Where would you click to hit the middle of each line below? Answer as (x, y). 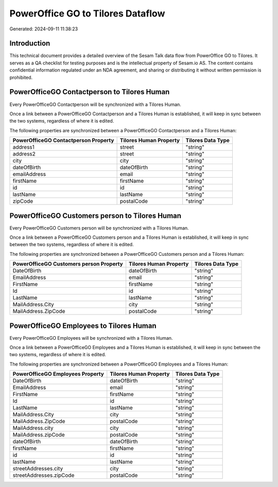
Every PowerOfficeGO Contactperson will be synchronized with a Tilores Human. (95, 104)
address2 (24, 154)
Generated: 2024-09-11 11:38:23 (44, 29)
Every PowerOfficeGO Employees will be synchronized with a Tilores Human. (91, 338)
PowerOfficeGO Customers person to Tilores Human (95, 215)
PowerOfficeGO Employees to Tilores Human (83, 326)
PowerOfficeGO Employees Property (58, 374)
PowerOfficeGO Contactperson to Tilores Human (90, 92)
